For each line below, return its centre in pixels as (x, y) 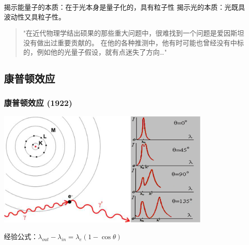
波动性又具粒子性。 (35, 16)
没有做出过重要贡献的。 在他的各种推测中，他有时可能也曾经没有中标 (134, 42)
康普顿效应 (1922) (38, 102)
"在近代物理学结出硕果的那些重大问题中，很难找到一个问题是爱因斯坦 (134, 33)
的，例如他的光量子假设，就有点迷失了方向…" (95, 52)
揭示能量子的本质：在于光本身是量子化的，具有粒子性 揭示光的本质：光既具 (124, 7)
